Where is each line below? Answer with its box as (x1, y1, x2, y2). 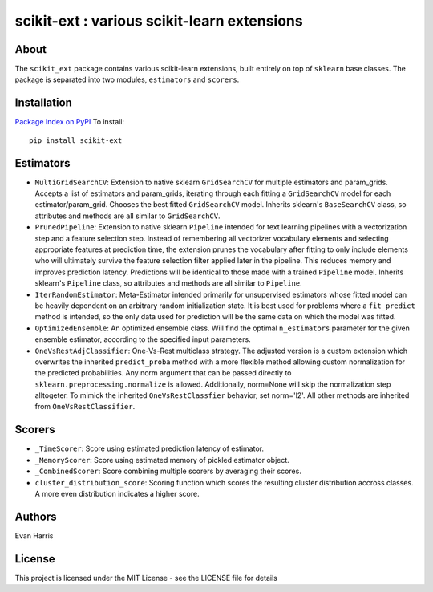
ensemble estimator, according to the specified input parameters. (34, 335, 252, 344)
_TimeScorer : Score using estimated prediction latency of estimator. (34, 444, 265, 453)
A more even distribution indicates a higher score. (34, 489, 200, 498)
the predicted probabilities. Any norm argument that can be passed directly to (34, 368, 292, 378)
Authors (14, 509, 57, 523)
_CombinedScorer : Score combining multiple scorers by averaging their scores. (34, 466, 302, 476)
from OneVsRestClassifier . (34, 402, 136, 412)
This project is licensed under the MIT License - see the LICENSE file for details (14, 573, 278, 582)
